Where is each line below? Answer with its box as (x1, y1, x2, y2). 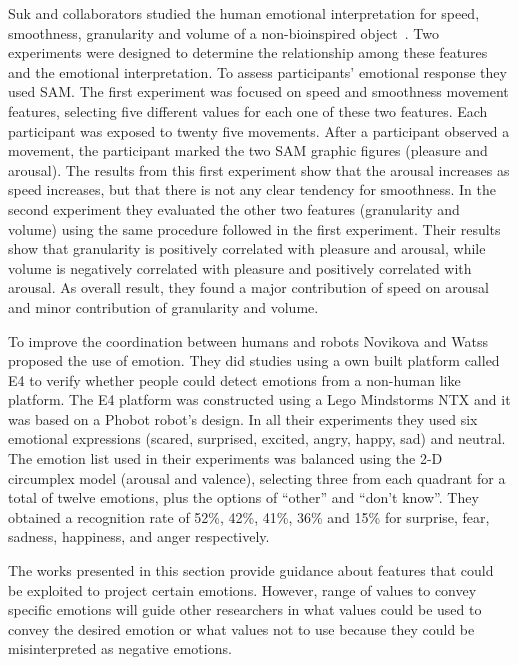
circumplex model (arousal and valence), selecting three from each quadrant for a (8, 467, 506, 488)
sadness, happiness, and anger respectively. (8, 526, 270, 547)
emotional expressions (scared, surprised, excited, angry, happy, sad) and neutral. (8, 428, 506, 449)
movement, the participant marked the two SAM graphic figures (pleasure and (8, 140, 488, 161)
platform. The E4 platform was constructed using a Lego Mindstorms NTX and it (8, 389, 511, 410)
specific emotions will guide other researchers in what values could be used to (8, 599, 482, 620)
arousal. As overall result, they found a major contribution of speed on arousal (8, 277, 489, 298)
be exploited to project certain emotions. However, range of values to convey (8, 579, 477, 600)
